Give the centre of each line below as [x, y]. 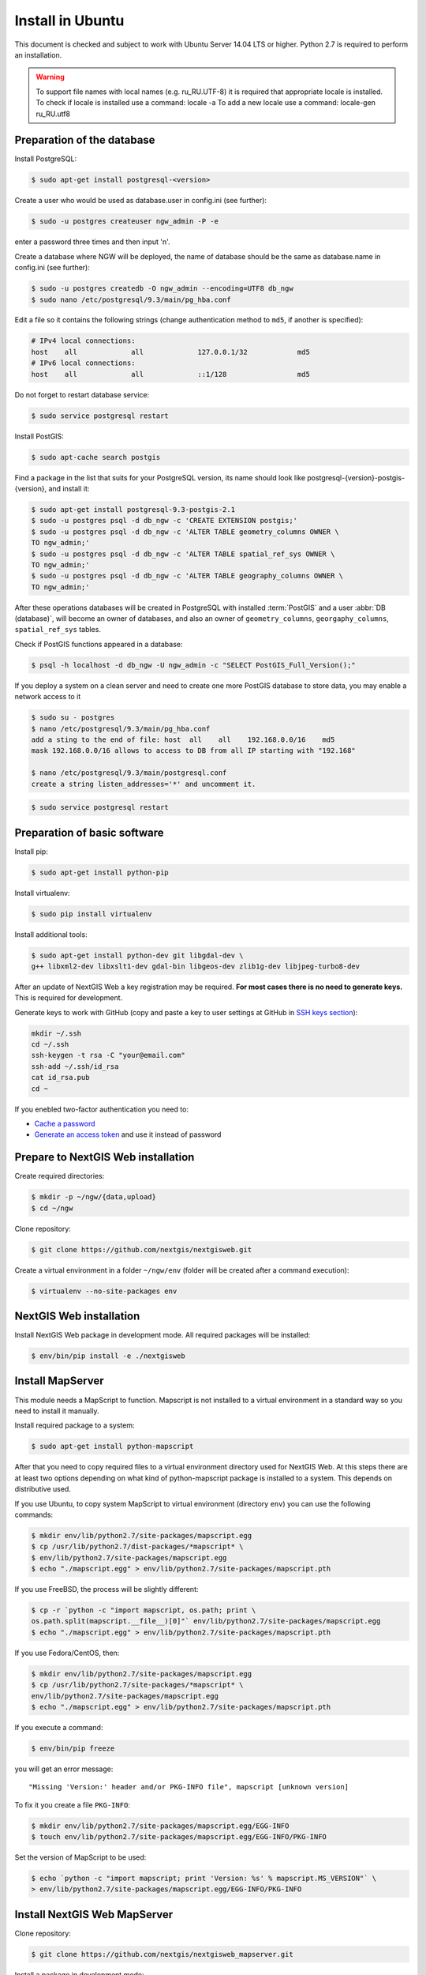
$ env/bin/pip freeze [73, 1748]
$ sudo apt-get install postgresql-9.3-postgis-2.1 [133, 509]
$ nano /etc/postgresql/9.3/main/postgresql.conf [129, 773]
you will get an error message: [64, 1769]
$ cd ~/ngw [52, 1208]
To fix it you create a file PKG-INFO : [72, 1804]
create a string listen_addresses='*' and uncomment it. [144, 784]
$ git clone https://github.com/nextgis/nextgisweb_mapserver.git [162, 1954]
